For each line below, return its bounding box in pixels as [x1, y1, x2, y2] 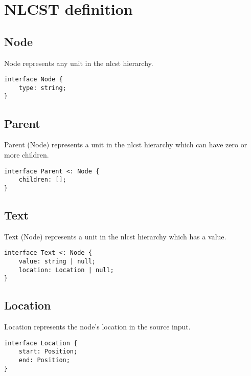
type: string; [18, 84, 66, 92]
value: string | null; [18, 257, 96, 265]
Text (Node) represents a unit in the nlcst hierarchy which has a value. [4, 231, 226, 241]
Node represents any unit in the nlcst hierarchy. [4, 57, 153, 68]
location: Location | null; [18, 266, 114, 274]
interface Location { [4, 339, 78, 347]
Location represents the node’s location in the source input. [4, 321, 191, 332]
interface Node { [4, 76, 63, 83]
